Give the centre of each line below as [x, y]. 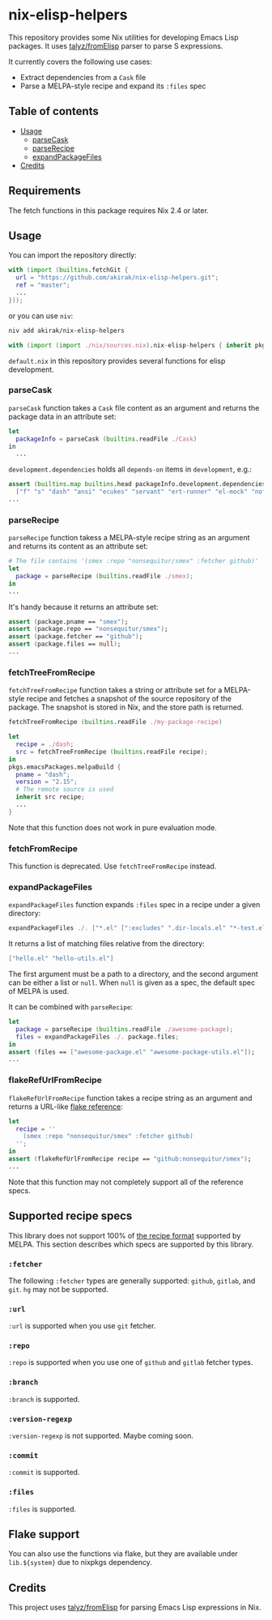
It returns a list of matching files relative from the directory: [106, 944]
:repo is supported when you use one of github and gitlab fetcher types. [131, 1362]
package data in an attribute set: [62, 416]
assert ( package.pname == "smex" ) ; [68, 621]
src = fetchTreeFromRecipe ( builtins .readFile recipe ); [112, 752]
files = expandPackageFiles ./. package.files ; [98, 1037]
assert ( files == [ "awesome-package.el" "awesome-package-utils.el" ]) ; [132, 1052]
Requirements [45, 191]
